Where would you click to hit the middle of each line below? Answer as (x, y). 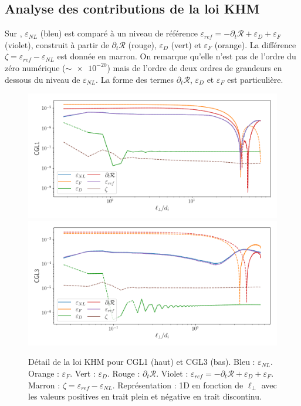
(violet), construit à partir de (57, 44)
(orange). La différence (255, 44)
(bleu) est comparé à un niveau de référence (119, 33)
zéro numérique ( (35, 67)
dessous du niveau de (43, 79)
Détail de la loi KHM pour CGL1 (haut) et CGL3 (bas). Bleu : (142, 362)
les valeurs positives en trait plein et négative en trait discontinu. (145, 396)
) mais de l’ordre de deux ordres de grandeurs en (195, 67)
